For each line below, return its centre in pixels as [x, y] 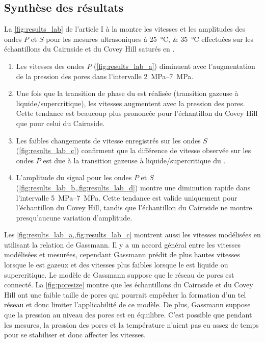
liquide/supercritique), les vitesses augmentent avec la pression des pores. [130, 103]
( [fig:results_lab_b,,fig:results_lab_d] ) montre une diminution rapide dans [133, 187]
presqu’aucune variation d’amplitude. [74, 217]
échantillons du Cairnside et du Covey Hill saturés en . [89, 49]
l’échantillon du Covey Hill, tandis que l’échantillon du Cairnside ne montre [134, 207]
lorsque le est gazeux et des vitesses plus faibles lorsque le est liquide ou [116, 265]
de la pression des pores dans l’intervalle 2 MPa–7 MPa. [105, 76]
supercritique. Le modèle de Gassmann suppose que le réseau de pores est [119, 274]
